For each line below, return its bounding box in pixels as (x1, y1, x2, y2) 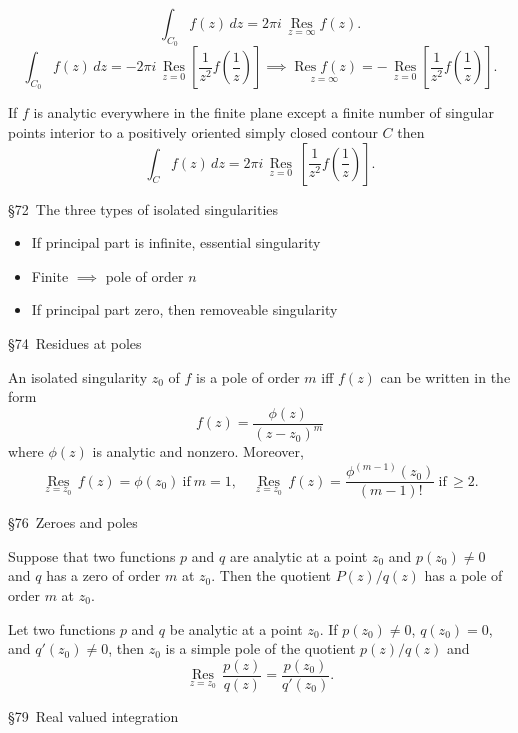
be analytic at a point (169, 618, 303, 639)
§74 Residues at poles (8, 332, 142, 353)
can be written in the (380, 366, 511, 387)
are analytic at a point (229, 545, 368, 566)
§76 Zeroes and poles (8, 512, 138, 533)
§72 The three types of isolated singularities (8, 198, 279, 219)
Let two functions (8, 618, 116, 639)
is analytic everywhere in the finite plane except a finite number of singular (33, 102, 494, 123)
